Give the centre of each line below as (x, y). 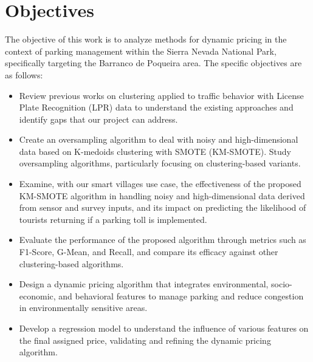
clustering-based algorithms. (71, 263)
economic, (37, 295)
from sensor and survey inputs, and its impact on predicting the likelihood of (163, 207)
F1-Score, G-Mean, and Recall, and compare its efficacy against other (149, 252)
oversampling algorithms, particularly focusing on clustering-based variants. (160, 163)
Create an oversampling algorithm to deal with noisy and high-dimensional (159, 139)
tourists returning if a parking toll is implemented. (113, 219)
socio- (282, 284)
